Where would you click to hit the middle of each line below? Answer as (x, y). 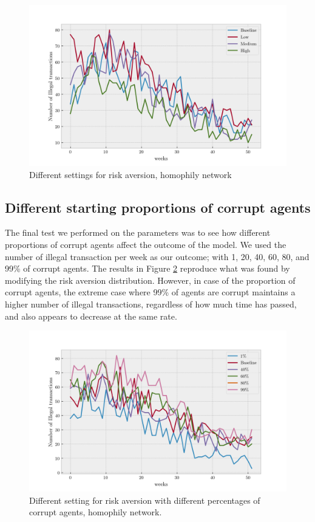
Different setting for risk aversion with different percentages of (145, 500)
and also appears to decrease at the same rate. (91, 316)
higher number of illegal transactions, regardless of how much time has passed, (151, 304)
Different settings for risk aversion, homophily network (130, 174)
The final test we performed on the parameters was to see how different (138, 232)
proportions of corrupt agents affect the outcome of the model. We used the (146, 244)
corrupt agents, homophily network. (96, 512)
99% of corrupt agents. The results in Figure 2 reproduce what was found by (147, 268)
